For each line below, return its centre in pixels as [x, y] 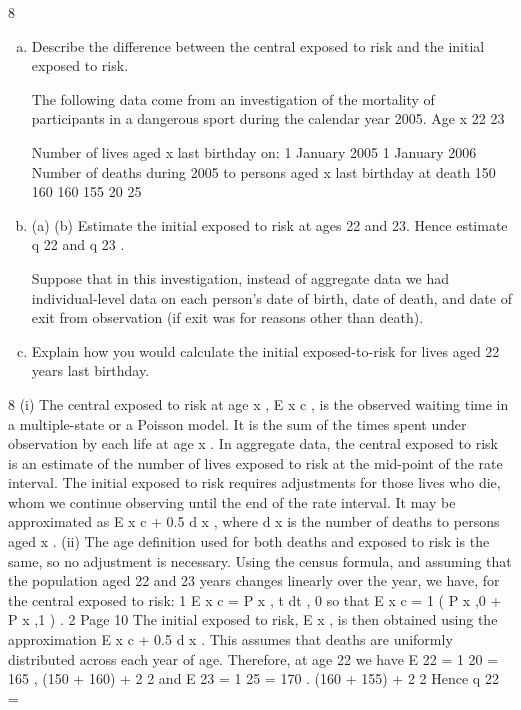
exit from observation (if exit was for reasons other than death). [227, 317]
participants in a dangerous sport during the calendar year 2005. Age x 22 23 [268, 118]
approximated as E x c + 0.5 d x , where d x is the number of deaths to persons [254, 521]
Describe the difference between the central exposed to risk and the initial [258, 45]
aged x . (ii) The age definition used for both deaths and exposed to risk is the [249, 541]
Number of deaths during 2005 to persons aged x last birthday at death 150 [263, 171]
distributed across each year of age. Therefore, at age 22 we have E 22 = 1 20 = [253, 658]
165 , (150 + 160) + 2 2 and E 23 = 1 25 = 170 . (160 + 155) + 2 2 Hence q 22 [253, 678]
